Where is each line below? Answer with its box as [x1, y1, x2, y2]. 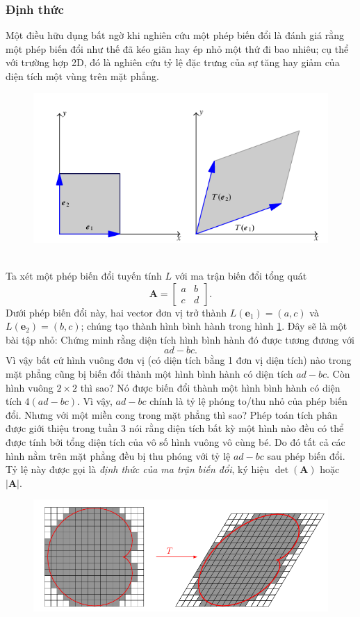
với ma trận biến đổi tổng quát [174, 269, 307, 283]
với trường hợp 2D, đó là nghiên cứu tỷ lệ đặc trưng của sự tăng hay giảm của [6, 55, 340, 70]
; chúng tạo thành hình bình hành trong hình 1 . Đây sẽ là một [81, 319, 347, 333]
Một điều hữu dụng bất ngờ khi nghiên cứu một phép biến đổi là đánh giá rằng [6, 28, 345, 42]
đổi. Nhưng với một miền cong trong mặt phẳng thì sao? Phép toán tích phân [6, 407, 338, 422]
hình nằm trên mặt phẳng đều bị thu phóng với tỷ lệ [6, 448, 231, 463]
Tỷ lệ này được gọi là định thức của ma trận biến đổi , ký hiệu [6, 462, 270, 476]
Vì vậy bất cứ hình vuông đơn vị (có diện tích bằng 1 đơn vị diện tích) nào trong [6, 353, 352, 367]
